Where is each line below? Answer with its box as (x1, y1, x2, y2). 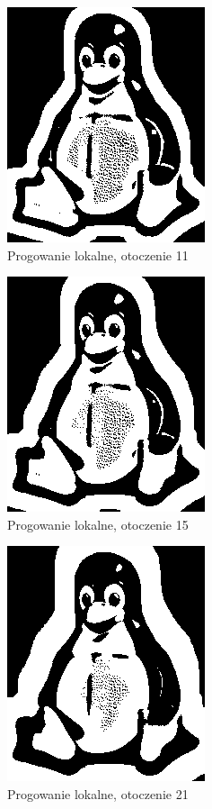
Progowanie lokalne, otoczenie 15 (7, 514, 189, 533)
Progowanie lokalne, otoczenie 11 (7, 245, 189, 264)
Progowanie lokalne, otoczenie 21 (7, 784, 189, 803)
